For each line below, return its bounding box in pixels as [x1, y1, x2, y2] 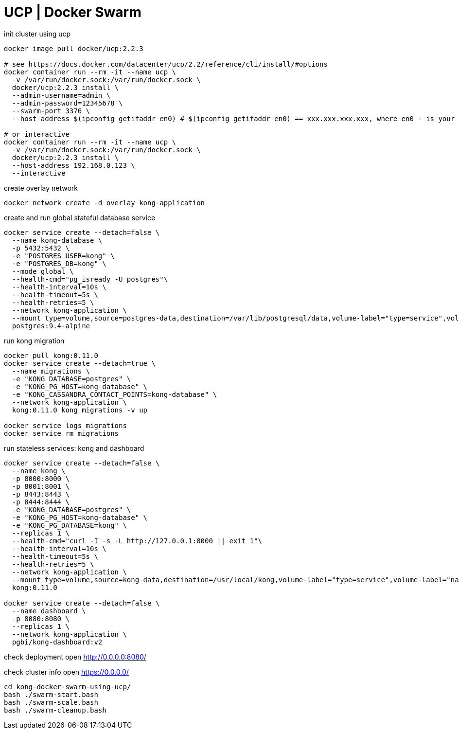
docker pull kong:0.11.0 [4, 351, 98, 359]
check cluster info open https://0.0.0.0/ [4, 667, 129, 676]
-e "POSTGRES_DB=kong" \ [12, 259, 106, 268]
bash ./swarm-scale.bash [4, 698, 98, 706]
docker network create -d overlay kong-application [4, 198, 205, 207]
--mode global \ [12, 267, 74, 275]
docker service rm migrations [4, 429, 119, 437]
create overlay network [4, 183, 78, 192]
